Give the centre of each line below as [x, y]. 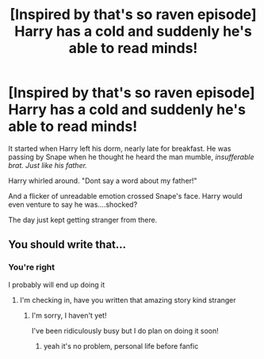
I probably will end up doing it [57, 285]
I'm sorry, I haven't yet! [69, 315]
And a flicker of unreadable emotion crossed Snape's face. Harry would [125, 196]
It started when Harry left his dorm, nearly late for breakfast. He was [120, 148]
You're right [32, 267]
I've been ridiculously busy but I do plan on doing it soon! [125, 330]
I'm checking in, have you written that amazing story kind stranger [128, 300]
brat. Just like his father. [48, 165]
